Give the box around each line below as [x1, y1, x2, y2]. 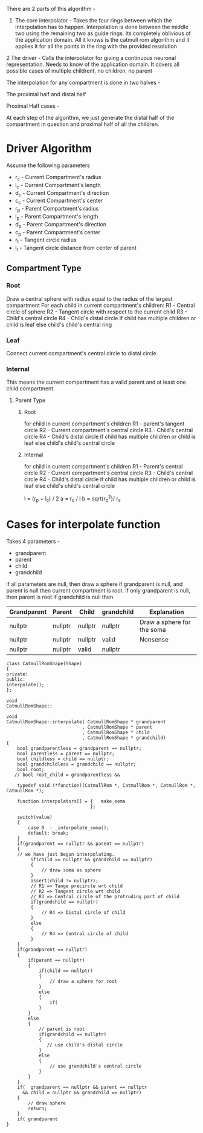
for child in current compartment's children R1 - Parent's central [24, 463, 183, 470]
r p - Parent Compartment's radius [14, 205, 99, 214]
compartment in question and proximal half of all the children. [6, 120, 159, 128]
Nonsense [140, 635, 169, 643]
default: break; [28, 830, 69, 836]
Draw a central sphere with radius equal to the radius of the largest [6, 295, 173, 302]
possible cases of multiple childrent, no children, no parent [6, 67, 153, 74]
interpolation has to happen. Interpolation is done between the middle [14, 24, 188, 30]
